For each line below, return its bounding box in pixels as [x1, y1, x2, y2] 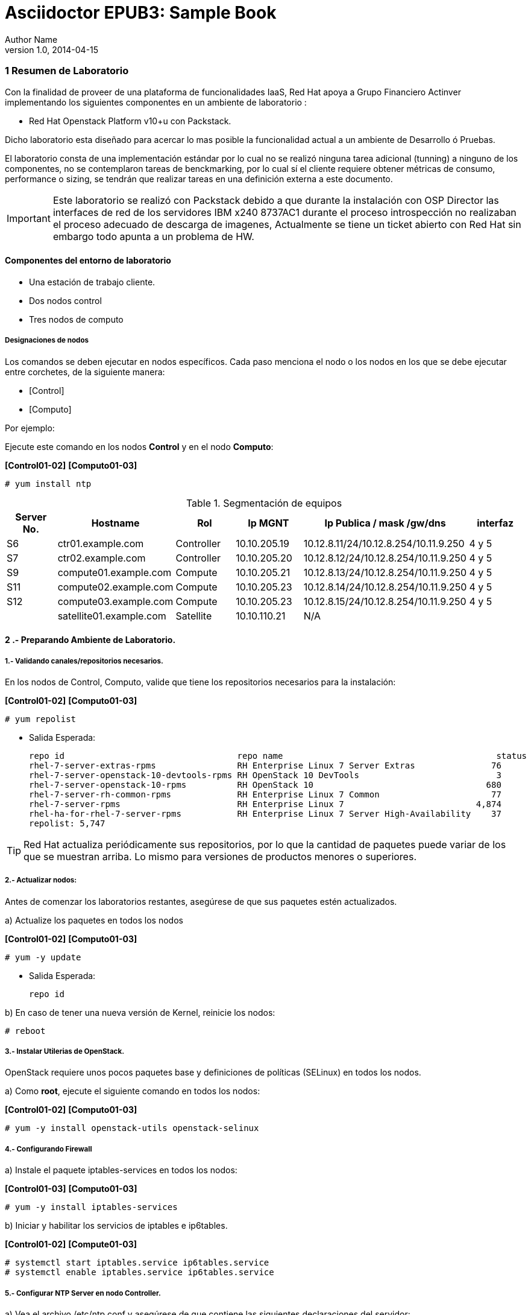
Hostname [91, 516, 140, 529]
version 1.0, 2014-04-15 [5, 44, 99, 55]
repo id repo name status [29, 750, 527, 761]
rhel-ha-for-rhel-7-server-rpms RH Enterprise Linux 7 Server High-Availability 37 [29, 808, 501, 819]
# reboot [5, 1025, 46, 1036]
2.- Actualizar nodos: [5, 876, 77, 885]
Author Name [5, 34, 58, 45]
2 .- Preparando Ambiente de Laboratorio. [5, 635, 176, 645]
